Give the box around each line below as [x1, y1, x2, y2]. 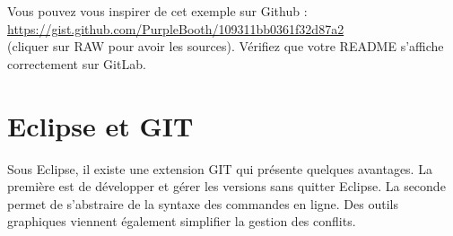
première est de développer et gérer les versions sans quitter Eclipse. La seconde [7, 177, 446, 196]
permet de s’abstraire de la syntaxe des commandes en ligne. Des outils [7, 194, 398, 213]
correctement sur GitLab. [7, 54, 146, 73]
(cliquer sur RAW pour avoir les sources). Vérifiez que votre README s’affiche [7, 37, 444, 56]
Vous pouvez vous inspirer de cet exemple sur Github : [7, 2, 308, 20]
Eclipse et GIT [7, 107, 194, 144]
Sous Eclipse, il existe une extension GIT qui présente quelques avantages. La [7, 159, 432, 178]
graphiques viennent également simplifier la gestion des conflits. [7, 212, 356, 231]
